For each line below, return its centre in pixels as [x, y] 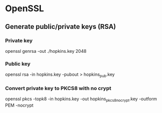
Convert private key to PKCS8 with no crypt [58, 88]
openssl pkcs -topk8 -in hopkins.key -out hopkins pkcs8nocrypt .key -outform [81, 100]
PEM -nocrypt [19, 105]
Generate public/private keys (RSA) [61, 27]
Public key [18, 64]
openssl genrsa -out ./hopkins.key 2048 [46, 51]
